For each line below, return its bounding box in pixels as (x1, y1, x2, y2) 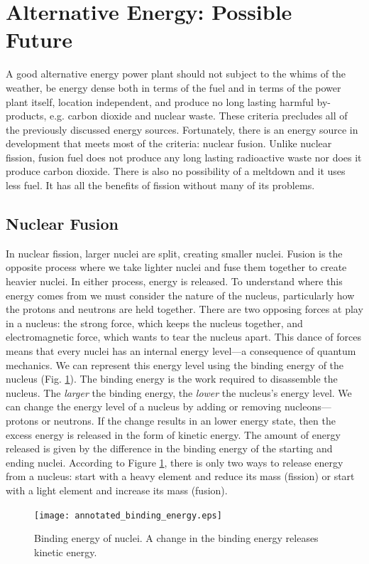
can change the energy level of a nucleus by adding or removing (6, 399, 282, 414)
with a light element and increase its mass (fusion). (6, 482, 228, 497)
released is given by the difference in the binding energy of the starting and (6, 441, 333, 456)
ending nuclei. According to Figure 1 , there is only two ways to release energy (6, 454, 343, 469)
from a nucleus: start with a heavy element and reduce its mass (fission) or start (6, 469, 355, 484)
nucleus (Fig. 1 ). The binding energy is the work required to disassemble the (6, 371, 338, 386)
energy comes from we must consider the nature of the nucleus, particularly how (6, 287, 355, 302)
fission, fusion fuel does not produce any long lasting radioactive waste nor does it (6, 149, 362, 164)
